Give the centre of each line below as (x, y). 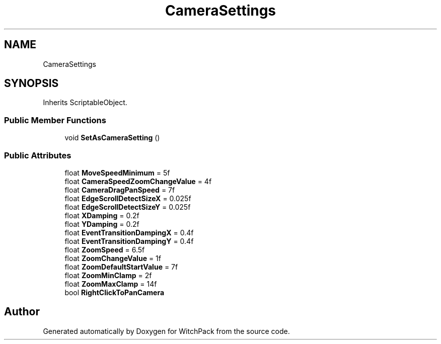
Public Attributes (38, 155)
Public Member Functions (55, 120)
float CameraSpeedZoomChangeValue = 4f (138, 181)
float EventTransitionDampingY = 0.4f (129, 241)
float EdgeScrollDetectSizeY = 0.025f (128, 207)
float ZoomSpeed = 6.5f (105, 249)
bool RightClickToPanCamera (115, 292)
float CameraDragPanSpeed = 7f (120, 190)
